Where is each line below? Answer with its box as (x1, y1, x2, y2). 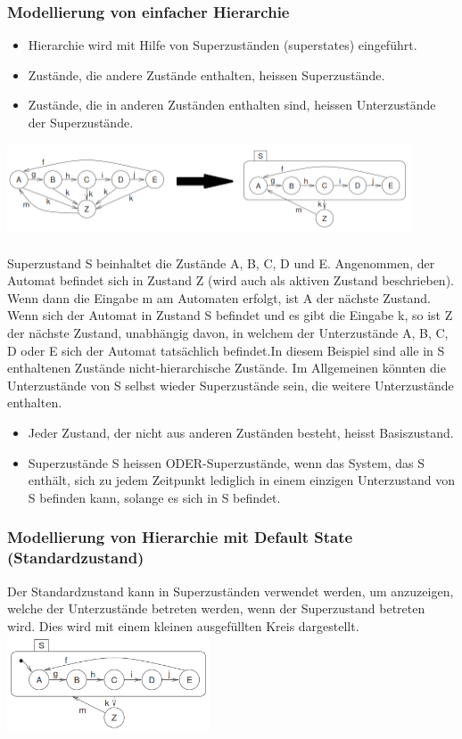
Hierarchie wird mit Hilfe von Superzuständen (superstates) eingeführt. (28, 36, 417, 54)
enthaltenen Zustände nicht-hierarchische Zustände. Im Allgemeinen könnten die (7, 358, 446, 377)
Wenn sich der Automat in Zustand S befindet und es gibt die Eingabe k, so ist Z (7, 306, 453, 324)
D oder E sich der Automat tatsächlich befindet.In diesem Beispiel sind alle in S (7, 341, 445, 359)
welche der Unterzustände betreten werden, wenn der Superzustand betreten (7, 599, 425, 618)
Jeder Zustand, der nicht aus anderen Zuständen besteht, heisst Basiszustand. (28, 423, 454, 442)
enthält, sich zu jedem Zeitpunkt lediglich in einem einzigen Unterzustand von (28, 471, 455, 489)
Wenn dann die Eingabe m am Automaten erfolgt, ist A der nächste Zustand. (7, 288, 431, 307)
